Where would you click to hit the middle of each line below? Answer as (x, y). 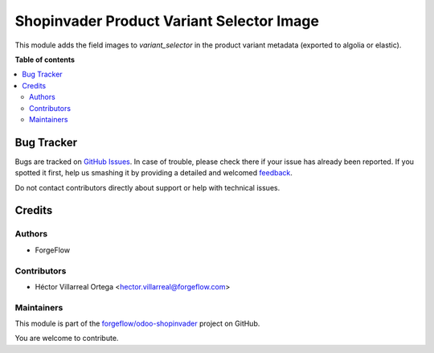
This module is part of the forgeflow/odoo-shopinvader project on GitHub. (137, 324)
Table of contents (45, 60)
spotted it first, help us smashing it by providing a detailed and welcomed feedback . (154, 173)
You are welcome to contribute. (67, 339)
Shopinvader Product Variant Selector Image (167, 21)
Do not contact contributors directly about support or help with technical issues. (147, 187)
